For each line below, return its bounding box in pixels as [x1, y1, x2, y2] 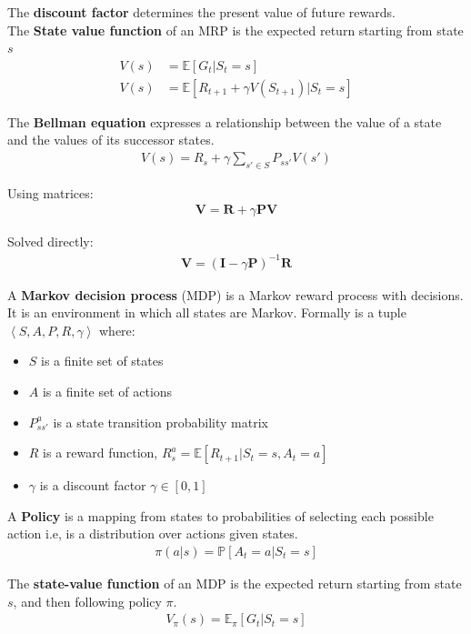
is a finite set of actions [42, 381, 173, 400]
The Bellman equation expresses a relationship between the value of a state [7, 112, 442, 131]
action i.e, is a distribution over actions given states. [7, 524, 298, 543]
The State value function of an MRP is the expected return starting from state [7, 20, 464, 39]
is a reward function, [43, 443, 158, 462]
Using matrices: [7, 183, 94, 202]
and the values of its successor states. [7, 130, 215, 149]
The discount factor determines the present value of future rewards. [7, 3, 396, 21]
